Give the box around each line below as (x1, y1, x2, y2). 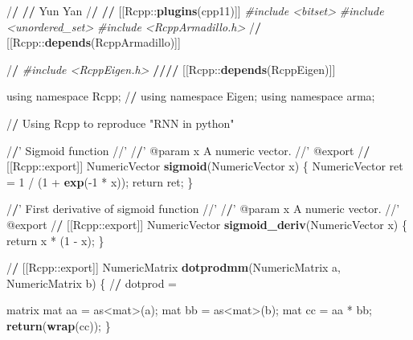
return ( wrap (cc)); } (6, 317, 111, 334)
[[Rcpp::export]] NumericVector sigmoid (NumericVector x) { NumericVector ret (6, 158, 403, 174)
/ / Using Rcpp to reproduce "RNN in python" (6, 114, 235, 131)
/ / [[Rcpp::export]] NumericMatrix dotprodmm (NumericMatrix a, (6, 259, 341, 276)
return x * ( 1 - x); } (6, 231, 104, 248)
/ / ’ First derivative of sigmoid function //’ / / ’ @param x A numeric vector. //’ (6, 200, 400, 217)
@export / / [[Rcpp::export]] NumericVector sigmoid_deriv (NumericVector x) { (6, 215, 407, 232)
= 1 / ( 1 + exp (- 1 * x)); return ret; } (6, 173, 194, 190)
